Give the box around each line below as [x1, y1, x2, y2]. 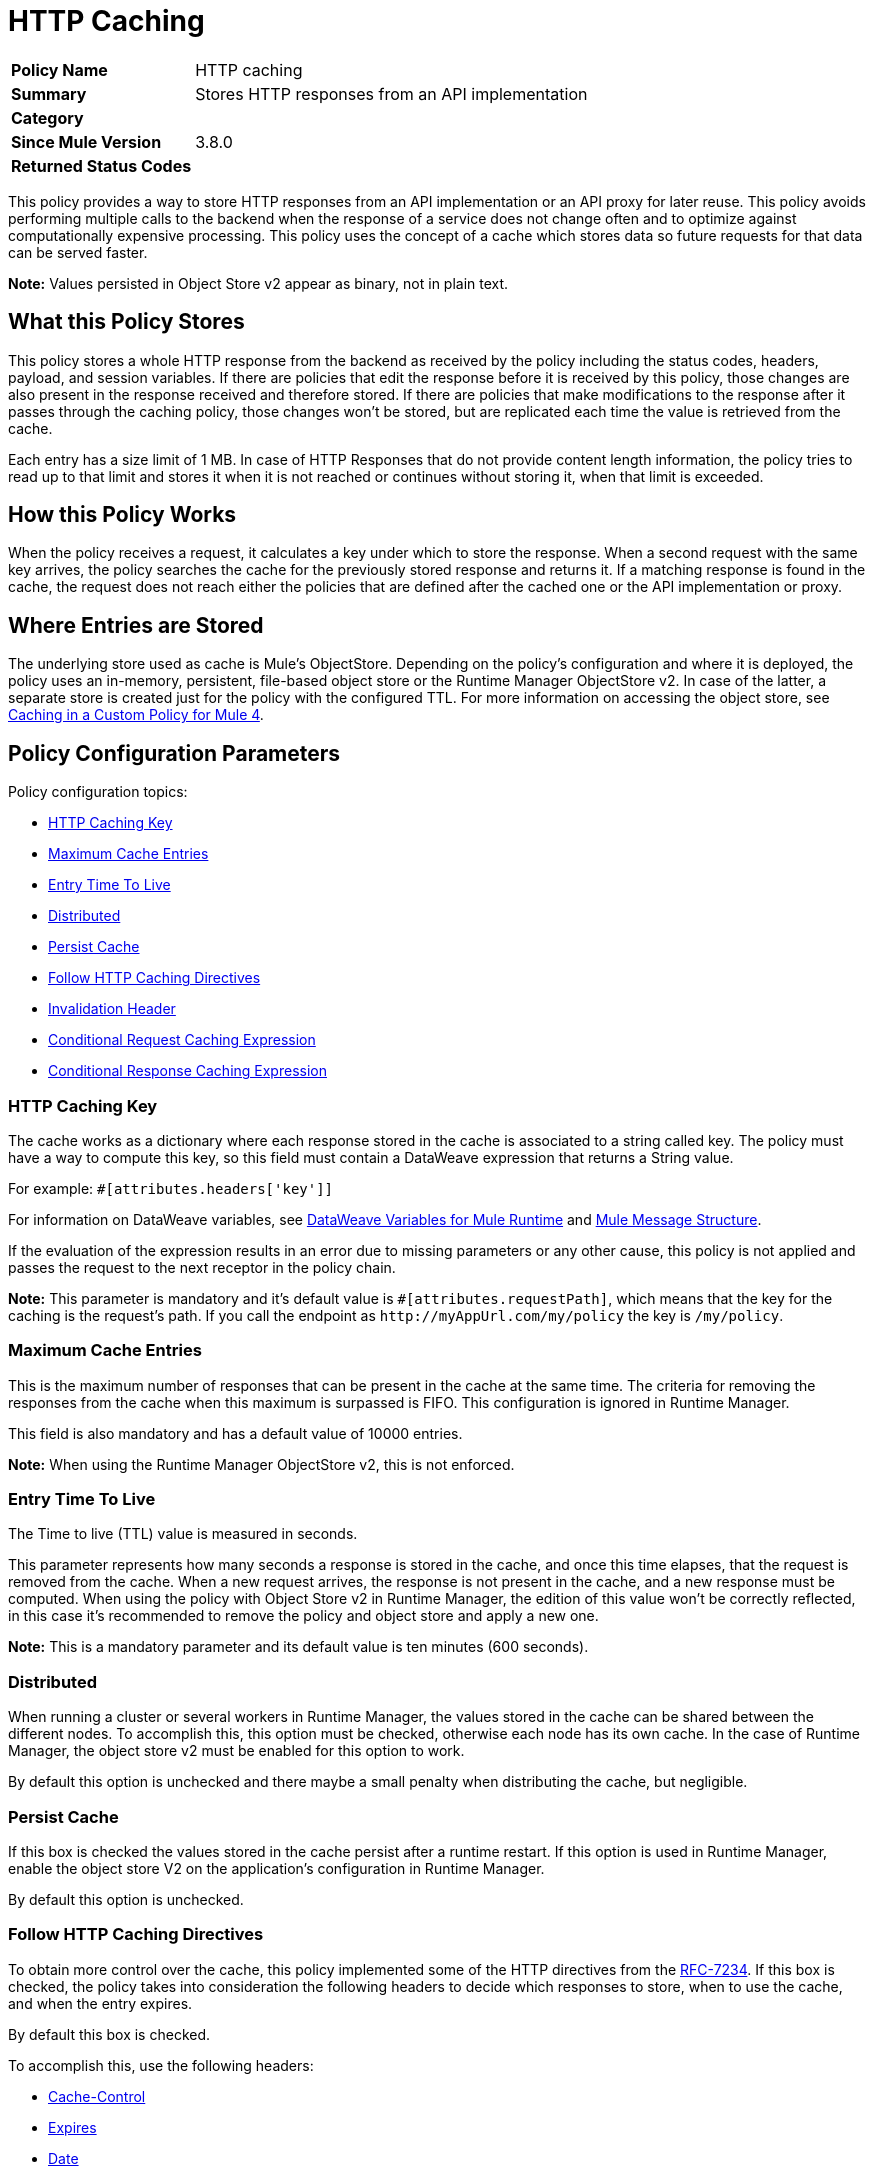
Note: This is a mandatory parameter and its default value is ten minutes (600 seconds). [8, 1638, 589, 1656]
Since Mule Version [11, 131, 162, 152]
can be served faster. [8, 243, 148, 261]
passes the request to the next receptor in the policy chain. [8, 1258, 396, 1276]
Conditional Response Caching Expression [48, 1062, 327, 1080]
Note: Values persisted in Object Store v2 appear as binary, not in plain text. [8, 274, 509, 292]
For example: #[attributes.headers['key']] [8, 1179, 334, 1197]
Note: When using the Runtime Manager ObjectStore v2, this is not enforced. [8, 1455, 515, 1473]
